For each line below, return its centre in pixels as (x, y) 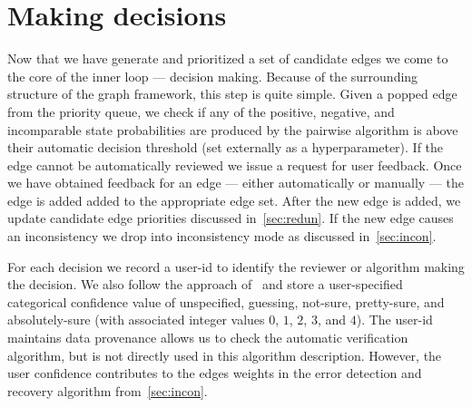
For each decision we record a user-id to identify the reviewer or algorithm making (236, 266)
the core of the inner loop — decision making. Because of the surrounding (213, 76)
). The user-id (394, 320)
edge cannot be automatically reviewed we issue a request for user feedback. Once (235, 165)
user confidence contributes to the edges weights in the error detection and (215, 373)
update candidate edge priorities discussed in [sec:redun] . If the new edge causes (231, 218)
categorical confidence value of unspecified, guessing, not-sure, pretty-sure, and (226, 301)
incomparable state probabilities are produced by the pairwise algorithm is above (233, 129)
